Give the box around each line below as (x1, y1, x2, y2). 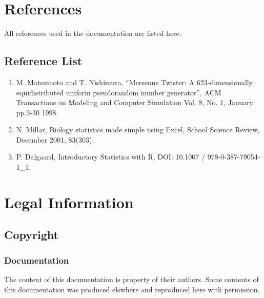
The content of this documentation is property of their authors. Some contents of (4, 274, 259, 285)
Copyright (4, 227, 58, 243)
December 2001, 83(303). (16, 134, 94, 145)
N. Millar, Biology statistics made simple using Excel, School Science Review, (16, 124, 260, 135)
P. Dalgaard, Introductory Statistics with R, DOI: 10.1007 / (16, 151, 205, 162)
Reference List (4, 53, 83, 69)
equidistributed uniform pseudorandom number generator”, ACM (16, 87, 221, 97)
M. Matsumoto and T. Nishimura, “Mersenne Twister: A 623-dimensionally (16, 76, 253, 87)
